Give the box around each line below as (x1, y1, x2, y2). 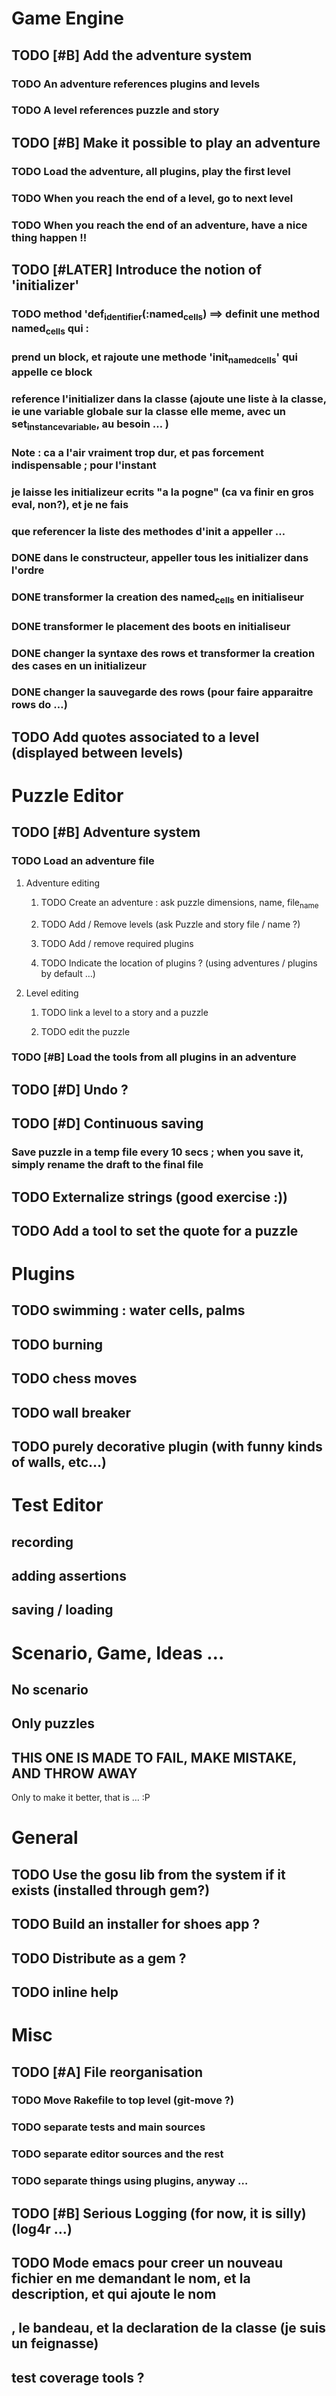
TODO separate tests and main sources (11, 2120, 206, 2134)
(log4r (11, 2220, 51, 2237)
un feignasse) (11, 2335, 99, 2352)
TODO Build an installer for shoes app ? (11, 1916, 261, 1933)
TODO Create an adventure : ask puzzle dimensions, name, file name (40, 896, 319, 911)
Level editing (25, 987, 79, 999)
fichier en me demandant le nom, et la (11, 2270, 251, 2287)
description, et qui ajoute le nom (11, 2285, 217, 2302)
